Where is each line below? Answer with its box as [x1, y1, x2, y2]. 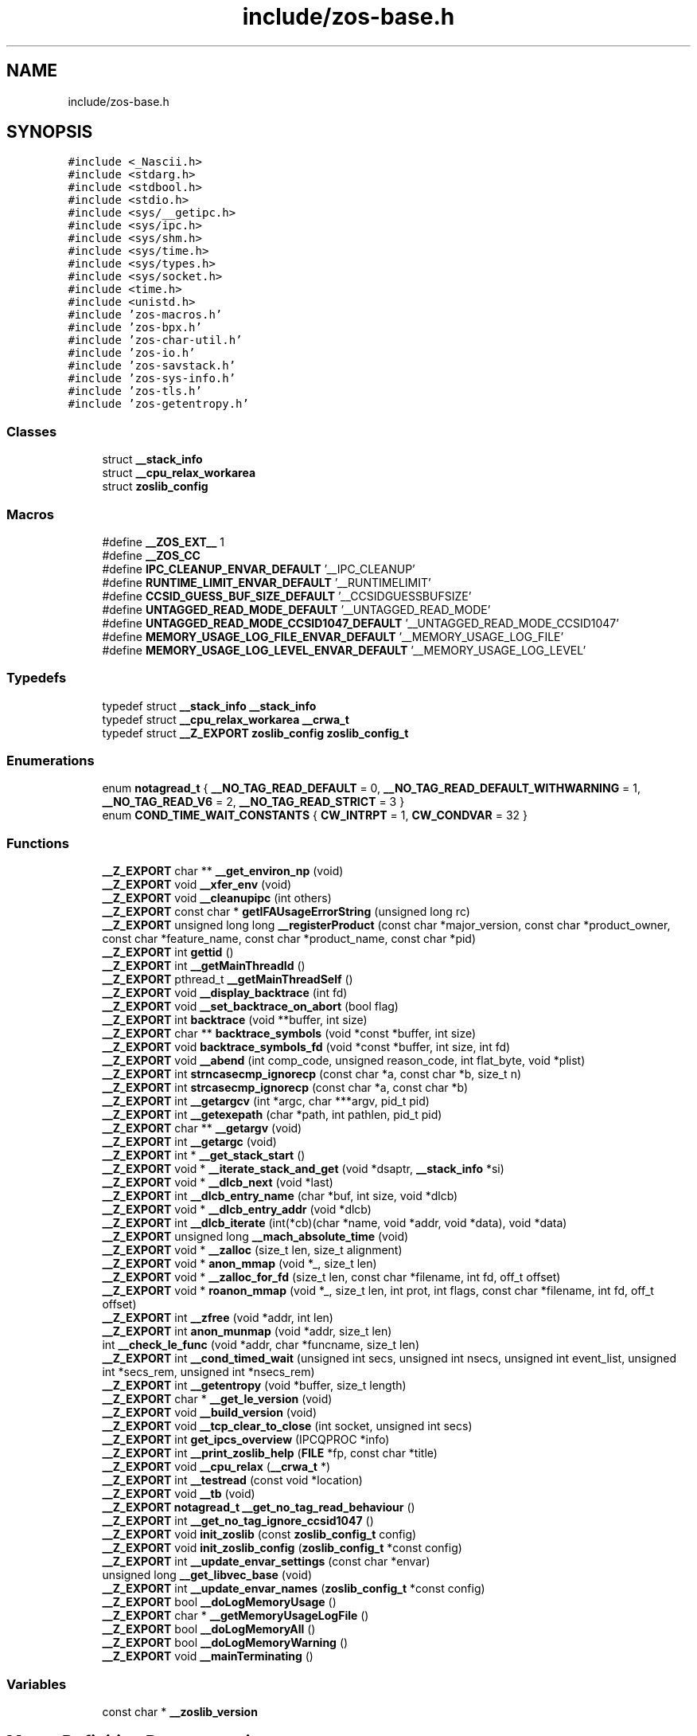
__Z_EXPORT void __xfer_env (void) [102, 878, 292, 892]
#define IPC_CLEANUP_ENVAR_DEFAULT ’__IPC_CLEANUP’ [102, 561, 415, 576]
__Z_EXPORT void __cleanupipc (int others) [102, 891, 332, 905]
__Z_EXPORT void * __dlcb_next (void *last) [102, 1175, 333, 1190]
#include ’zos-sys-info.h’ [68, 372, 236, 385]
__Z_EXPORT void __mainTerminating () [102, 1649, 313, 1664]
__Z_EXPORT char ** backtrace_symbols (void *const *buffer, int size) [102, 1026, 477, 1041]
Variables [6, 1675, 67, 1692]
